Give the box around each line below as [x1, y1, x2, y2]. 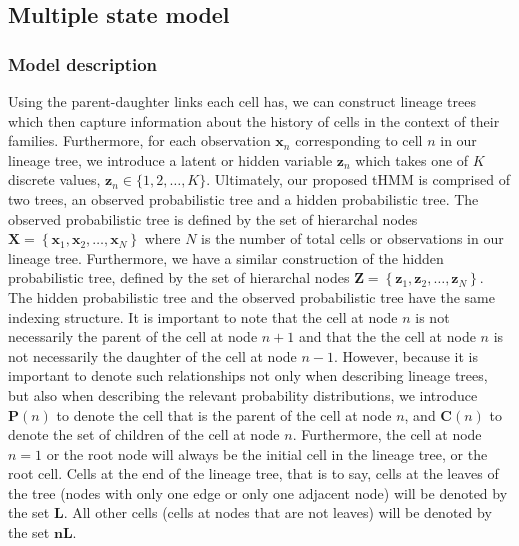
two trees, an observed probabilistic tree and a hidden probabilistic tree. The [8, 188, 479, 209]
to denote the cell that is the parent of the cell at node [56, 404, 392, 425]
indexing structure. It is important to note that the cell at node [8, 306, 398, 327]
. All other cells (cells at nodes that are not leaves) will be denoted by [63, 502, 492, 523]
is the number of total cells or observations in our [201, 228, 504, 249]
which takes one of [355, 149, 469, 170]
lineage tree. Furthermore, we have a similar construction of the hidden [8, 247, 444, 268]
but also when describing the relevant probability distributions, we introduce [8, 384, 478, 405]
